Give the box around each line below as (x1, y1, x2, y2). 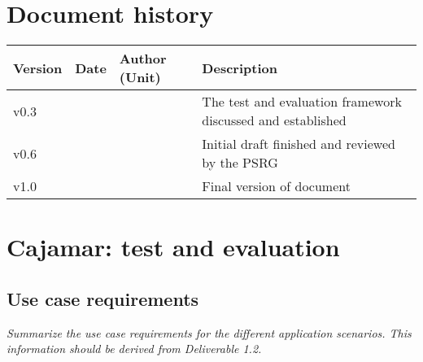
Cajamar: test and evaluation (7, 230, 340, 264)
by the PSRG (202, 153, 278, 172)
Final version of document (202, 177, 351, 196)
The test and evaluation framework (202, 92, 402, 111)
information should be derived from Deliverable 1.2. (7, 340, 262, 357)
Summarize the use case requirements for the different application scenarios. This (7, 324, 412, 341)
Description (202, 58, 277, 77)
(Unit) (119, 68, 161, 87)
